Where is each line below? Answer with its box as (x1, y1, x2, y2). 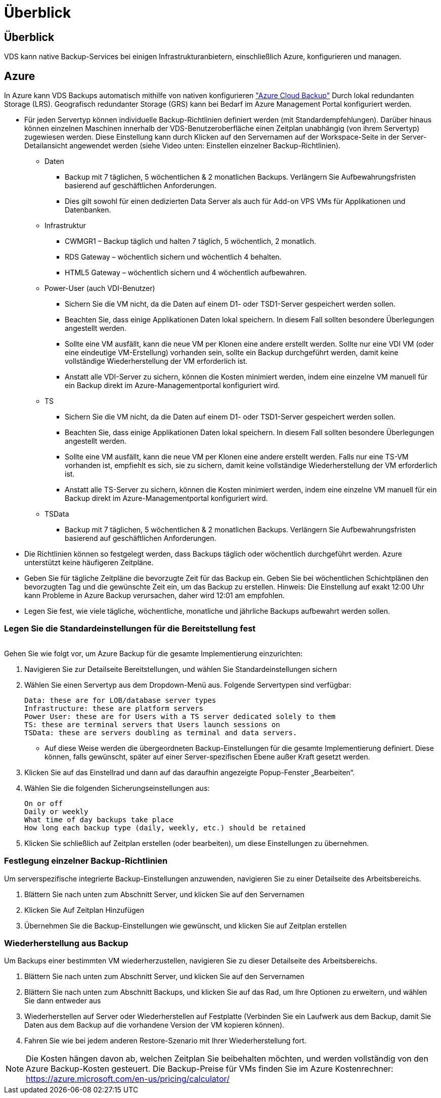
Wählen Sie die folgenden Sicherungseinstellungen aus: (24, 783, 210, 792)
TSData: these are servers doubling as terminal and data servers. (24, 728, 297, 737)
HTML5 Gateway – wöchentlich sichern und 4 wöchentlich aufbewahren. (65, 268, 307, 277)
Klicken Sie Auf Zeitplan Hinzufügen (24, 905, 144, 914)
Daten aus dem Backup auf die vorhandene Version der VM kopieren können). (24, 1021, 285, 1030)
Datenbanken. (65, 205, 111, 215)
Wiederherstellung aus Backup (4, 938, 128, 948)
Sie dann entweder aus (24, 996, 101, 1005)
